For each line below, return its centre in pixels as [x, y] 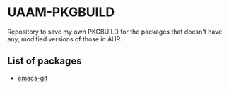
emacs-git [33, 78]
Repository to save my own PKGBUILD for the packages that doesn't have [115, 32]
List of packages [45, 61]
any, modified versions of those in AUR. [65, 39]
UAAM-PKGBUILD [61, 12]
